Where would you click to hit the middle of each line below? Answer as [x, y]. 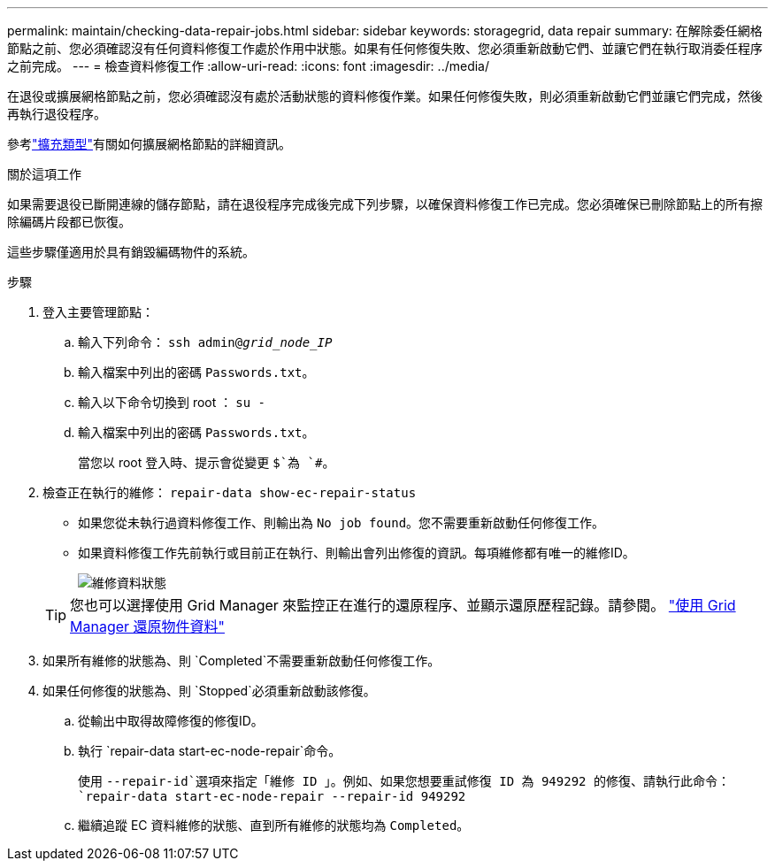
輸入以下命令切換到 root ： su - [172, 402]
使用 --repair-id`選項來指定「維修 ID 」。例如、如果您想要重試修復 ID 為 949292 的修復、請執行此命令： [404, 781]
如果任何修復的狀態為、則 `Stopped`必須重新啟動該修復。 [209, 691]
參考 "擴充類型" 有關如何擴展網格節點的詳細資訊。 [150, 144]
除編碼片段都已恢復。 [69, 222]
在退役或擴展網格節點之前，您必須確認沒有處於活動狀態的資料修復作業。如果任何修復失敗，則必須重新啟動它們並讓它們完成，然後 [385, 96]
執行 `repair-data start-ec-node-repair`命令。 [210, 751]
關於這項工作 [44, 174]
